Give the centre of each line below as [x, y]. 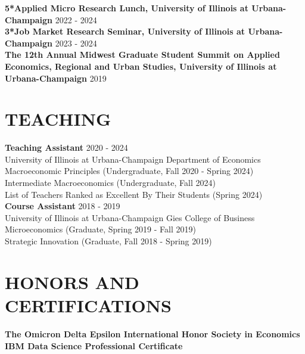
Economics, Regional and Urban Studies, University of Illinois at [141, 66]
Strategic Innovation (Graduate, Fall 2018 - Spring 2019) [108, 241]
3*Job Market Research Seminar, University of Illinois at [125, 31]
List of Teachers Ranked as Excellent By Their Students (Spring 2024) [134, 194]
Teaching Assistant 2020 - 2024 [66, 147]
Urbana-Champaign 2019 [56, 78]
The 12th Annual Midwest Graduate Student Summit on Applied [142, 55]
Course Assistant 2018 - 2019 [63, 206]
